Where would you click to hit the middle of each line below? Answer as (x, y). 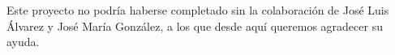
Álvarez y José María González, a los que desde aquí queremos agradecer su (195, 25)
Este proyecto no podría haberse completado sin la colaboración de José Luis (198, 10)
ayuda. (23, 42)
